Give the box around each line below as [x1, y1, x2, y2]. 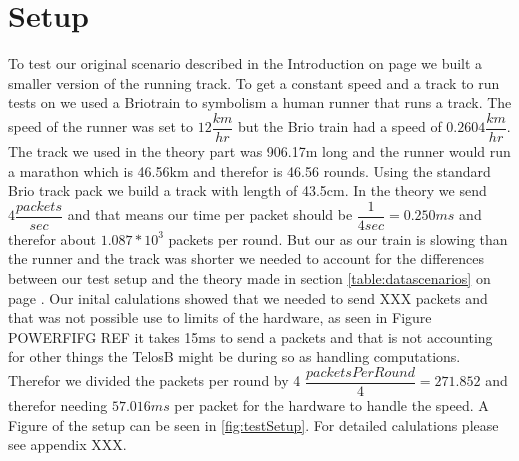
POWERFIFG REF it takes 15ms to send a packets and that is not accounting [8, 326, 493, 347]
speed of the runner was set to [8, 116, 194, 137]
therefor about [8, 228, 96, 249]
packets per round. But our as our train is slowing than [168, 228, 508, 249]
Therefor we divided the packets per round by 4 [8, 370, 301, 391]
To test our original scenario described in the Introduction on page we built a [8, 53, 483, 74]
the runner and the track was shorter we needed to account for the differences [8, 248, 485, 269]
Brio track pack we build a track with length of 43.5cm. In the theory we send [8, 180, 487, 201]
